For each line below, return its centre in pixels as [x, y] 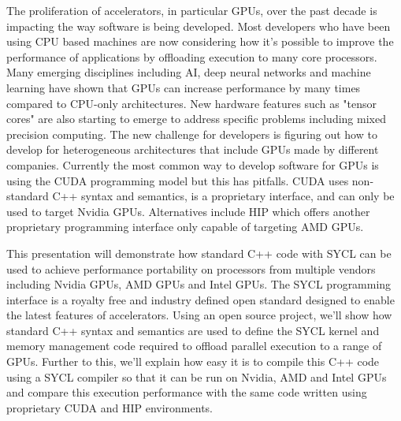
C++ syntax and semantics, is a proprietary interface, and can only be [223, 196]
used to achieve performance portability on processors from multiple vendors [191, 268]
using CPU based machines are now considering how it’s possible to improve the [200, 41]
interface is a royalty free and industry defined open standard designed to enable [200, 299]
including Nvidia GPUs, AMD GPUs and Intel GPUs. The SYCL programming [199, 284]
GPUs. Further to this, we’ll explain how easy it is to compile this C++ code [193, 361]
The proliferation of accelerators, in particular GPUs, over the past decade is [192, 10]
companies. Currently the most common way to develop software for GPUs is [193, 164]
